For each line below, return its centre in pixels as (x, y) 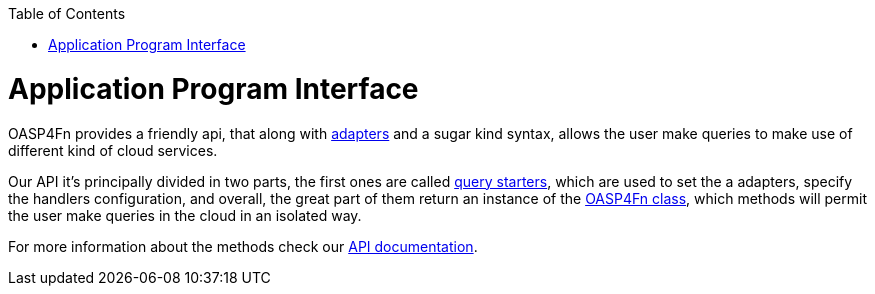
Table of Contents (67, 13)
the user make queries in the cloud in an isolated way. (185, 215)
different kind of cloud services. (113, 150)
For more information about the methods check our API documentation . (243, 246)
